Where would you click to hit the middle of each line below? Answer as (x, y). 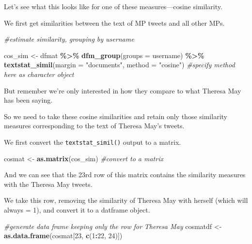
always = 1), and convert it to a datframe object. (77, 209)
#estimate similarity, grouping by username (69, 39)
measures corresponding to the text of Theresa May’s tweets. (94, 126)
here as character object (39, 74)
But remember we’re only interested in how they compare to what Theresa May (123, 90)
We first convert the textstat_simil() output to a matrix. (93, 142)
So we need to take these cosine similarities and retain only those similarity (116, 116)
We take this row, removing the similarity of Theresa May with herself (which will (126, 200)
